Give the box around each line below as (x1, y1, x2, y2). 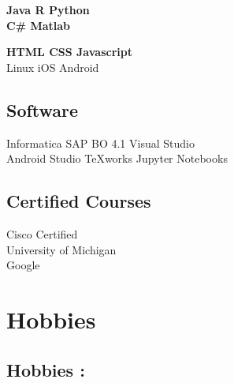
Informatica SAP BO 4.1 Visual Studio (6, 134, 195, 151)
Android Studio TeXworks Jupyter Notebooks (6, 150, 228, 167)
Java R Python (6, 2, 90, 17)
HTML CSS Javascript (6, 43, 132, 60)
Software (6, 97, 79, 122)
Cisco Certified (6, 225, 78, 242)
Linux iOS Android (6, 58, 99, 75)
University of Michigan (6, 241, 117, 257)
